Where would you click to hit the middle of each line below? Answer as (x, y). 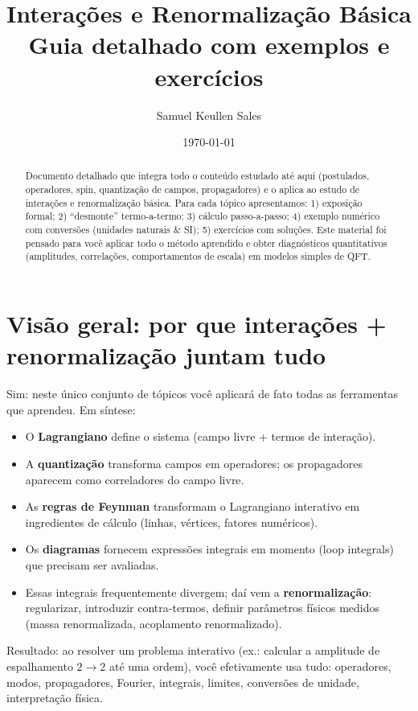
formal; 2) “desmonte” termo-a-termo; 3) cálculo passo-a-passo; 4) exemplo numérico (203, 216)
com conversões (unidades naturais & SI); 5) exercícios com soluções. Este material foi (206, 230)
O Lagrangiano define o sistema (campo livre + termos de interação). (201, 436)
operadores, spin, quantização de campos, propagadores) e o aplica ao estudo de (193, 189)
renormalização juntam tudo (166, 355)
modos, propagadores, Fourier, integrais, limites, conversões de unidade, (183, 682)
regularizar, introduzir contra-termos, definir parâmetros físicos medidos (203, 608)
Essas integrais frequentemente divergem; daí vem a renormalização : (199, 592)
